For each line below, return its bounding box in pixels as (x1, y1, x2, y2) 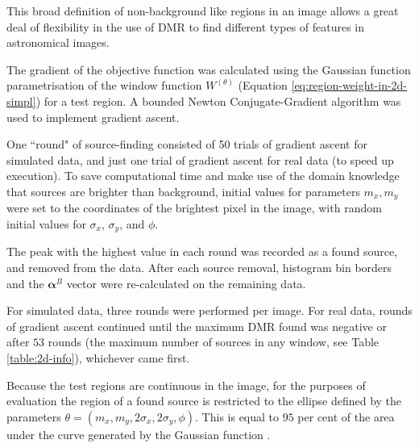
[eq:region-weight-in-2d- (291, 77, 408, 94)
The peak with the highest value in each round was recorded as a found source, (6, 243, 397, 260)
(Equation (238, 77, 288, 94)
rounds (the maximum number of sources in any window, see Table (48, 333, 380, 350)
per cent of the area (297, 408, 395, 425)
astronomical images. (6, 34, 110, 51)
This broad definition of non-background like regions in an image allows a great (6, 2, 399, 19)
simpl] (6, 92, 36, 109)
